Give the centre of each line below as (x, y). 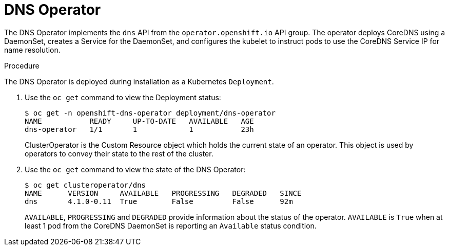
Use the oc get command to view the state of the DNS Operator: (135, 169)
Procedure (22, 65)
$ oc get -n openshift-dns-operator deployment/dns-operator (150, 113)
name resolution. (32, 50)
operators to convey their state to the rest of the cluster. (119, 153)
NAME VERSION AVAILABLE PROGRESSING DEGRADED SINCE (163, 193)
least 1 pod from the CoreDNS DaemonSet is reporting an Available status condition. (171, 225)
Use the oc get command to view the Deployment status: (123, 97)
